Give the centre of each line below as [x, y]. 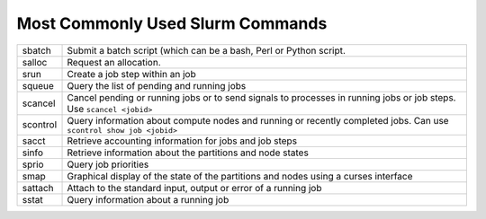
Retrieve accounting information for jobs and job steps [182, 141]
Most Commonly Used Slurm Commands [172, 23]
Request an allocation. [114, 62]
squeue [38, 85]
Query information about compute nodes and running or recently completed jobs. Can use [258, 120]
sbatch [36, 50]
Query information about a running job [148, 199]
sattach [38, 188]
